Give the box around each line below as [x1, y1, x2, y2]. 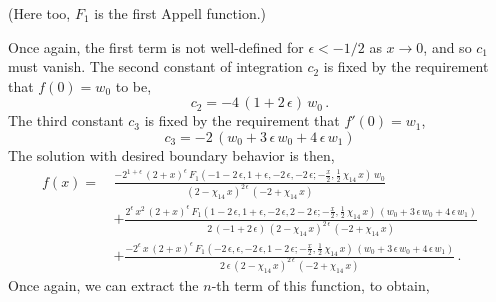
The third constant [8, 110, 124, 131]
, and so [423, 36, 472, 57]
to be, [115, 75, 152, 96]
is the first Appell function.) [94, 3, 267, 23]
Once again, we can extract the [8, 274, 199, 295]
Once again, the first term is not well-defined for [8, 36, 304, 57]
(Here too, [8, 3, 71, 23]
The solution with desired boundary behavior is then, [8, 144, 335, 165]
